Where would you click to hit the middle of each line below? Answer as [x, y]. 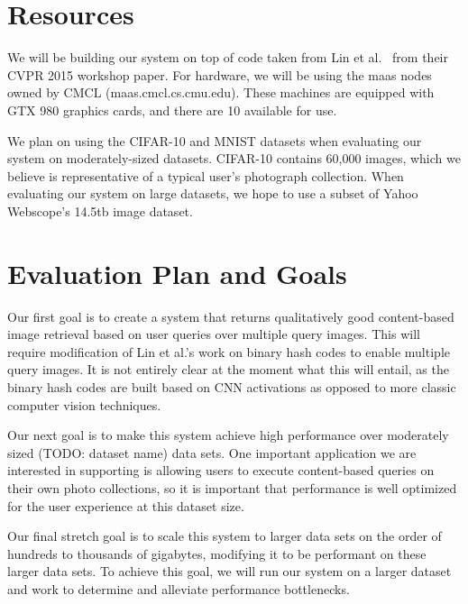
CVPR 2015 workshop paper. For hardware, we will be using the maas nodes [220, 74]
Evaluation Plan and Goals [177, 273]
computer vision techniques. [84, 404]
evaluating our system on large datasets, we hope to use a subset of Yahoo [213, 193]
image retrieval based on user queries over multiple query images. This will [214, 334]
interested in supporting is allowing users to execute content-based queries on [221, 470]
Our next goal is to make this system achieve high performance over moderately [228, 435]
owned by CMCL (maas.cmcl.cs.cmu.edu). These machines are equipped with [221, 92]
